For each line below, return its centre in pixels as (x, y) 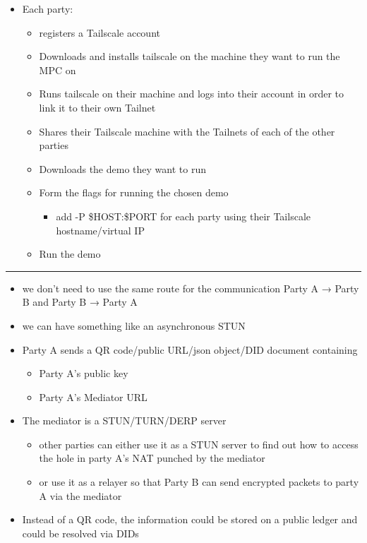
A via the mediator (80, 495)
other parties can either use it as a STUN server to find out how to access (199, 444)
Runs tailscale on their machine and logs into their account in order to (192, 94)
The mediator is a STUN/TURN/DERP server (124, 420)
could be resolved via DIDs (80, 533)
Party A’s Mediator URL (93, 396)
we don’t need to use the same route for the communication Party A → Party (191, 288)
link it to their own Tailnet (97, 107)
